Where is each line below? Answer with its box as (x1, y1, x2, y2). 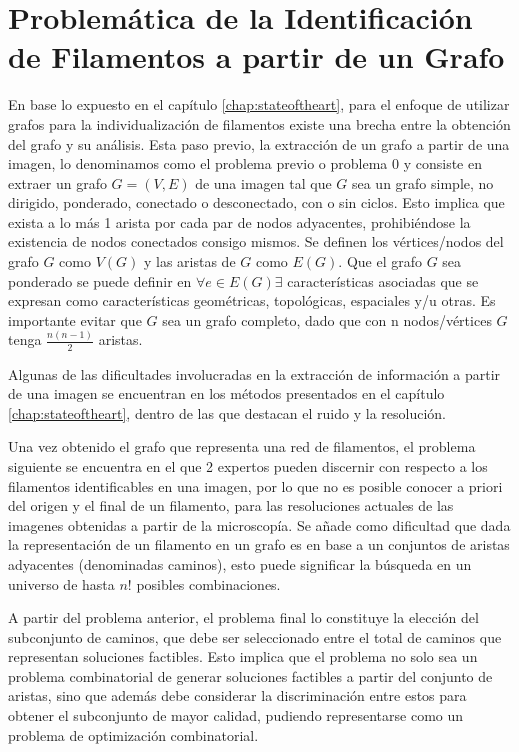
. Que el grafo (338, 251, 422, 272)
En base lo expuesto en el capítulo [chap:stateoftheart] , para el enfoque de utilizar (8, 94, 510, 115)
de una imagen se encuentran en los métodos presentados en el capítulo (8, 383, 445, 404)
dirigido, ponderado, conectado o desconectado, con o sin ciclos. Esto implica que (8, 192, 505, 213)
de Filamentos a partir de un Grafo (8, 36, 505, 77)
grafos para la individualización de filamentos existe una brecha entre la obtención (8, 113, 511, 134)
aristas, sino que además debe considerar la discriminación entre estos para (8, 685, 467, 706)
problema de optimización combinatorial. (8, 724, 259, 745)
